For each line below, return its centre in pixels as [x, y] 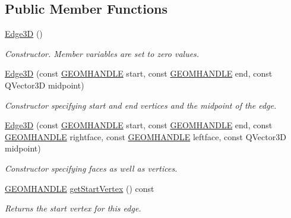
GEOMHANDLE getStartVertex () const [80, 188]
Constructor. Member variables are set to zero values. [102, 53]
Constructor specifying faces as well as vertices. [91, 168]
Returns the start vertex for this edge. [73, 208]
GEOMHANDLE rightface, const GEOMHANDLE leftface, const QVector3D [145, 136]
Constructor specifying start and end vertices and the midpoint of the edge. [141, 105]
